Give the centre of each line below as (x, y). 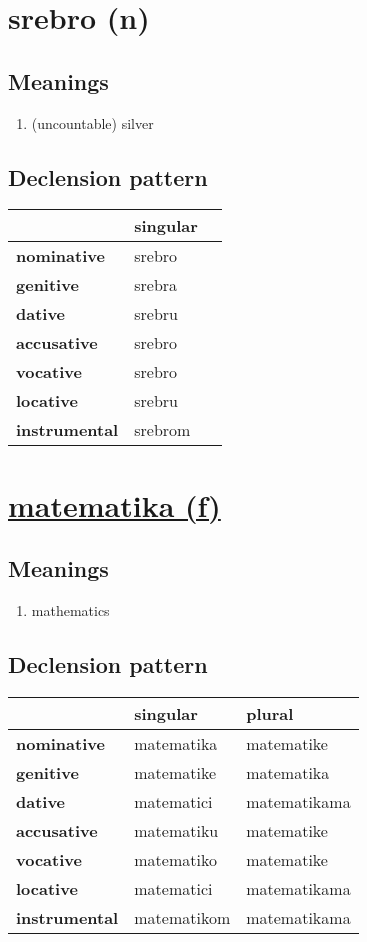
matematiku (176, 830)
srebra (156, 285)
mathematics (70, 609)
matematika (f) (114, 504)
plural (270, 713)
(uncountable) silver (92, 122)
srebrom (162, 430)
